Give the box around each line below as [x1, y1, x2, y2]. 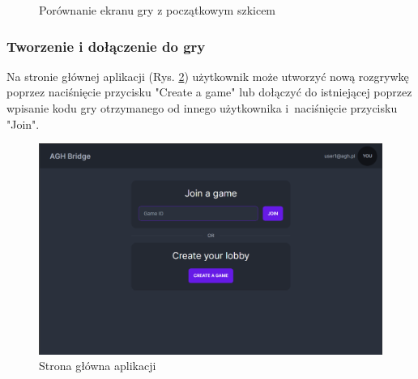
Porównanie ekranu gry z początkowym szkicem [39, 2, 276, 18]
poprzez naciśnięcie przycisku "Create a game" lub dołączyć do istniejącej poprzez [6, 83, 412, 100]
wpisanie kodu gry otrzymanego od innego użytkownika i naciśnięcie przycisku [6, 100, 398, 116]
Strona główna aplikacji [39, 357, 156, 374]
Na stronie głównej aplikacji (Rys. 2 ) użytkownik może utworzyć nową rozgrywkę [6, 67, 409, 84]
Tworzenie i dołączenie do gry [6, 36, 206, 56]
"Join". [6, 115, 40, 132]
